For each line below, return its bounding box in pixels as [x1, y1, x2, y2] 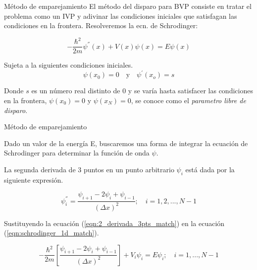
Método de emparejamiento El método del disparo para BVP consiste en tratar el [4, 1, 252, 11]
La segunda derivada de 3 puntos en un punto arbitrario [4, 164, 174, 174]
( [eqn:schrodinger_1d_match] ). [4, 228, 99, 238]
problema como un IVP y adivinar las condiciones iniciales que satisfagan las [4, 10, 237, 21]
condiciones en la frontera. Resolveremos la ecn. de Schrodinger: [4, 20, 198, 31]
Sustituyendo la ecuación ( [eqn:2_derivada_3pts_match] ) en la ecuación [4, 218, 225, 228]
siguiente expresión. [4, 174, 63, 185]
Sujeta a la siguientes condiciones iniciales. [4, 60, 133, 70]
